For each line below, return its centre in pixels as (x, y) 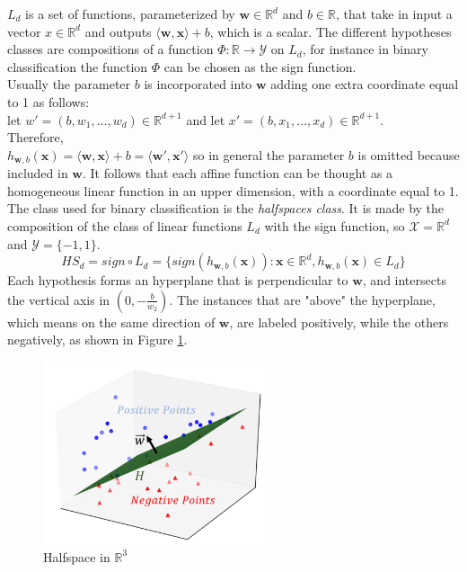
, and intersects (404, 280)
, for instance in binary (365, 49)
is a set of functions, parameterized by (130, 13)
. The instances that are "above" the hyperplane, (302, 299)
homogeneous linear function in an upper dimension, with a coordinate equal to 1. (233, 190)
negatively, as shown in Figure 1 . (97, 340)
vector (24, 31)
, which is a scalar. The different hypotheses (330, 31)
